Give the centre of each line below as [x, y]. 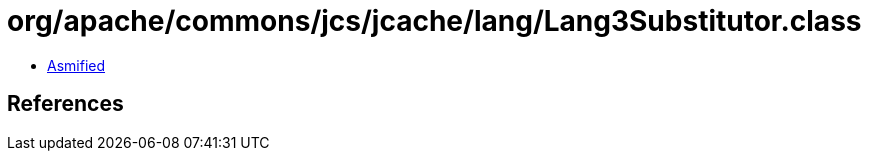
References [65, 104]
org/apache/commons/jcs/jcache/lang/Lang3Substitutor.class [434, 21]
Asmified [76, 65]
